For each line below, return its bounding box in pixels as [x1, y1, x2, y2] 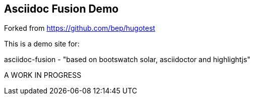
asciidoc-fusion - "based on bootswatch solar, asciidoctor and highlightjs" [4, 55, 250, 64]
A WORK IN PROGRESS [4, 71, 82, 80]
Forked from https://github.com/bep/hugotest [4, 24, 155, 33]
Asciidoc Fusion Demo [4, 3, 119, 15]
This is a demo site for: [4, 39, 80, 48]
